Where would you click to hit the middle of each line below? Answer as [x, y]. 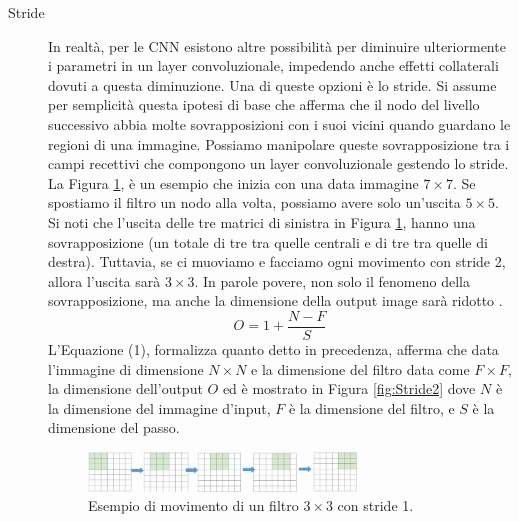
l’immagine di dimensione [126, 368]
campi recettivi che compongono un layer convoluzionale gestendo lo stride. [278, 163]
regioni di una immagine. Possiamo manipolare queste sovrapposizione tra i [279, 143]
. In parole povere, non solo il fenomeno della [332, 280]
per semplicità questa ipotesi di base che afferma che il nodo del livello [264, 104]
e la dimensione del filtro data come [360, 368]
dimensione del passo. [114, 427]
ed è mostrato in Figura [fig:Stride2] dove [349, 388]
